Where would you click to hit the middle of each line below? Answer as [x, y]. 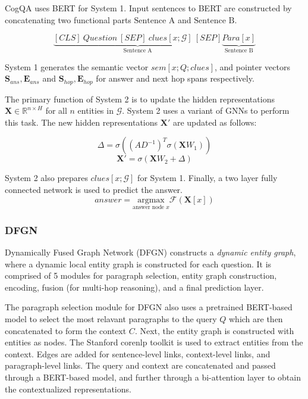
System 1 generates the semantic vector [77, 66]
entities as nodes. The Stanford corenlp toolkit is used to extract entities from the [154, 342]
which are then [256, 319]
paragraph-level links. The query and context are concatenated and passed [140, 365]
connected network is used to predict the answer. [94, 190]
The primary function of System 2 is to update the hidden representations [140, 99]
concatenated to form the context [66, 330]
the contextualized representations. [68, 389]
